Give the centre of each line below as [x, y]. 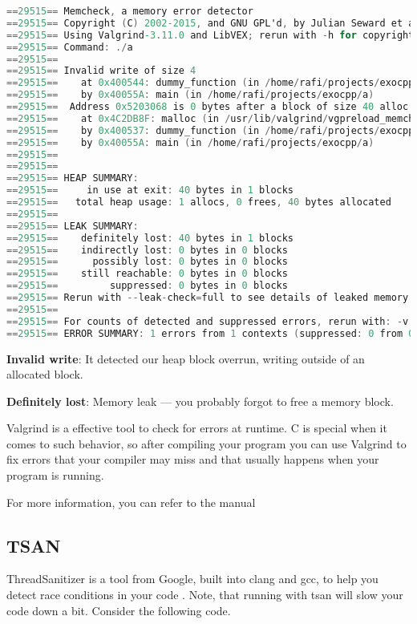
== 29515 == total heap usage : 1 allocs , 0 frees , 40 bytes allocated [199, 202]
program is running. [55, 475]
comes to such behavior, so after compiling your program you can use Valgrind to [206, 443]
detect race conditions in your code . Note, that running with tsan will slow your [205, 595]
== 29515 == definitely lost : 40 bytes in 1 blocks [150, 238]
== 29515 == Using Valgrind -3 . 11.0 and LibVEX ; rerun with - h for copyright [211, 35]
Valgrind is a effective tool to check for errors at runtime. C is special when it [197, 428]
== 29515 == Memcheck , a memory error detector [130, 11]
